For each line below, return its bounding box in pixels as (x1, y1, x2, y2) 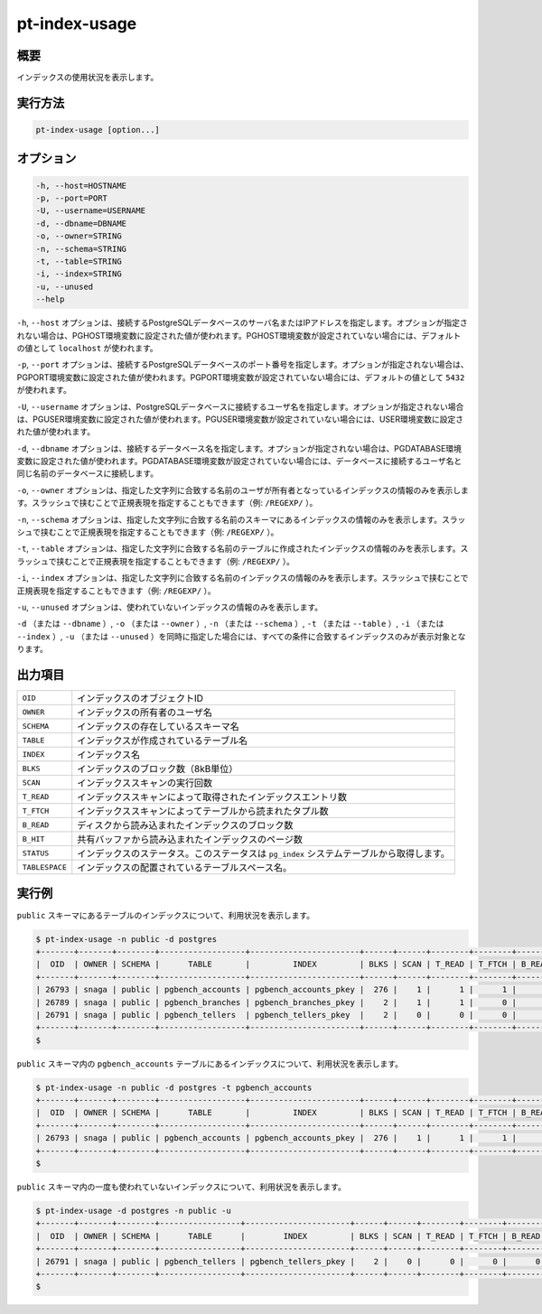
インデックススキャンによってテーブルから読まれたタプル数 (77, 805, 329, 817)
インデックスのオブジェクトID (77, 692, 203, 704)
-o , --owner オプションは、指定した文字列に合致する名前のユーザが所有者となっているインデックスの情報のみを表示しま (16, 484, 469, 496)
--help (35, 294, 65, 304)
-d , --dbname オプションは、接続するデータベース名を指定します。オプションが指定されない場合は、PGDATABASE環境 (16, 443, 463, 453)
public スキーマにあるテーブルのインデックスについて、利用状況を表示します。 (16, 909, 315, 920)
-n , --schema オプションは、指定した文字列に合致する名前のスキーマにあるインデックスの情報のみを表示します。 (16, 514, 443, 525)
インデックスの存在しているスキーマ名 (77, 721, 239, 733)
